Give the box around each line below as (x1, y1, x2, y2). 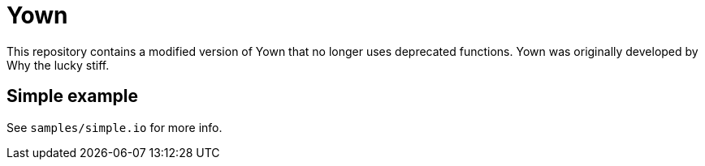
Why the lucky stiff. (6, 57, 110, 72)
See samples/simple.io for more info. (6, 120, 223, 134)
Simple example (6, 86, 139, 107)
